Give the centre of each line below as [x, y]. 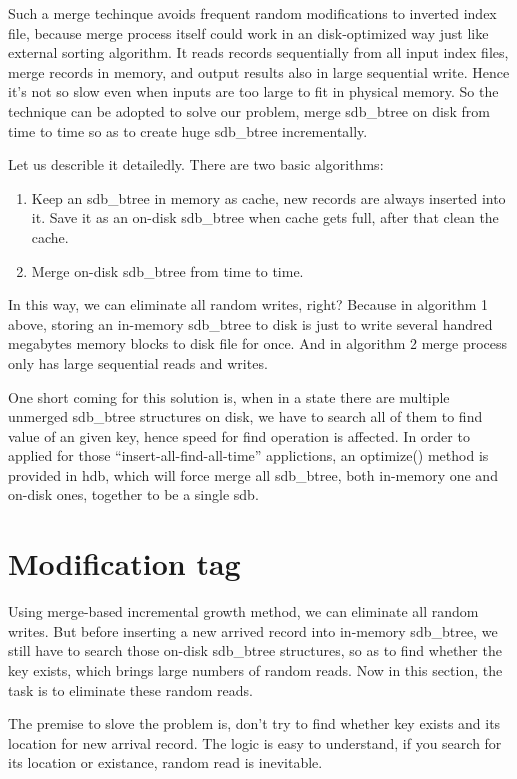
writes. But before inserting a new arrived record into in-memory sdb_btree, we [253, 630]
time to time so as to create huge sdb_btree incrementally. [188, 130]
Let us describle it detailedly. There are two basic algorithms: [196, 164]
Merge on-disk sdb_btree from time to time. [167, 270]
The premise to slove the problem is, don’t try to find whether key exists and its [254, 723]
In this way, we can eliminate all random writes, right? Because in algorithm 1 [248, 304]
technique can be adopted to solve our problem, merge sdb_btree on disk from [249, 110]
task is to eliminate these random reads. [130, 689]
